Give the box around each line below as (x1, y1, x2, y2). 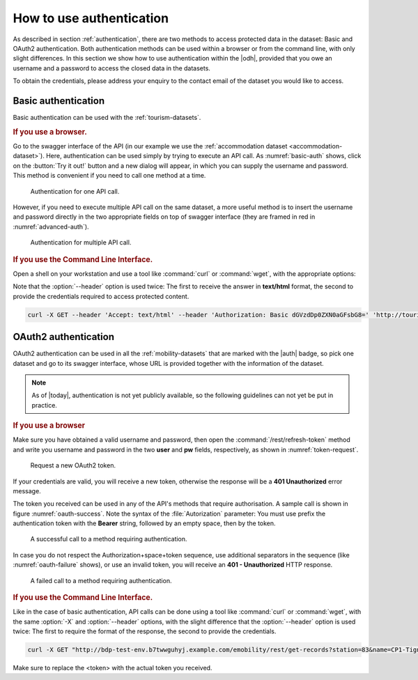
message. (13, 486, 41, 495)
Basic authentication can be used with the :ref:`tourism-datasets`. (13, 114, 201, 122)
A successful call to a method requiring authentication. (30, 535, 187, 543)
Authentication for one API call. (30, 187, 120, 195)
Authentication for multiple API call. (30, 238, 132, 247)
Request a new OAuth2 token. (30, 461, 116, 470)
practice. (31, 401, 57, 409)
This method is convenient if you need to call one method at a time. (13, 171, 206, 180)
